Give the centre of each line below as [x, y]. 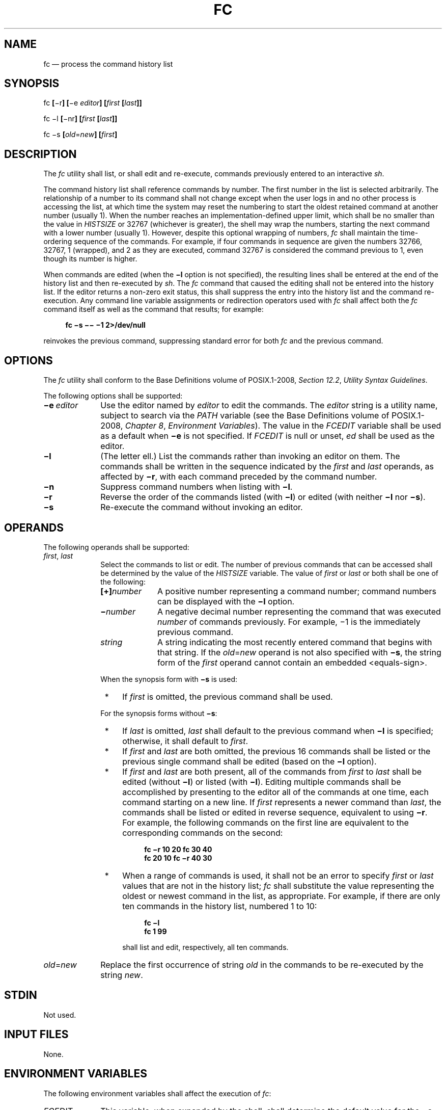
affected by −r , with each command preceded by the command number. [239, 477]
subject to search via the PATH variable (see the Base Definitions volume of [245, 416]
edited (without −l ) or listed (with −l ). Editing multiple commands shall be [262, 782]
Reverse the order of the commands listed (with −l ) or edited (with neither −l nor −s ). [263, 497]
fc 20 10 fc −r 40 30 [178, 858]
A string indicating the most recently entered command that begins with [295, 642]
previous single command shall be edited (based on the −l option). [249, 761]
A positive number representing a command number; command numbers [297, 591]
